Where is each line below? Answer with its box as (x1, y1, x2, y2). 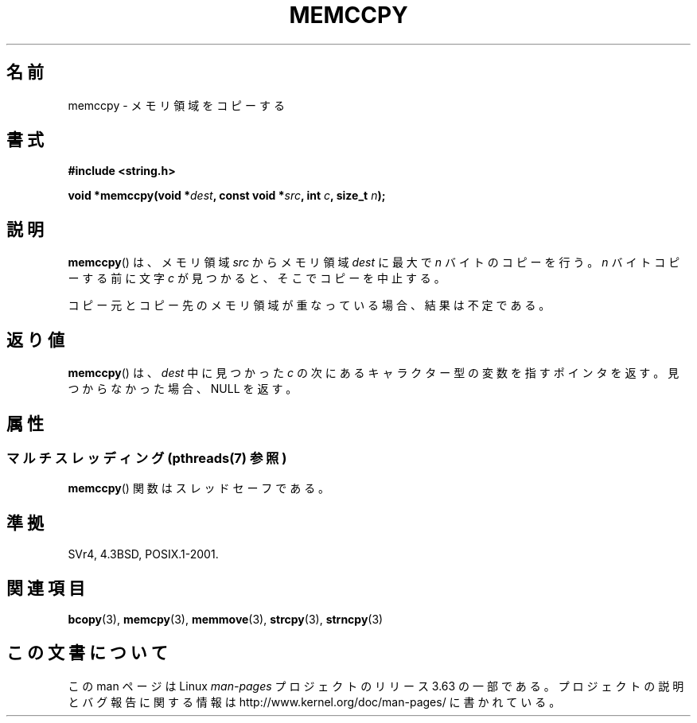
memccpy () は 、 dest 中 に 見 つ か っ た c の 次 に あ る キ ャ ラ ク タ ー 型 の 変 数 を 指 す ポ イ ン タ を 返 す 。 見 (68, 366, 679, 380)
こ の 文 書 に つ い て (6, 643, 168, 663)
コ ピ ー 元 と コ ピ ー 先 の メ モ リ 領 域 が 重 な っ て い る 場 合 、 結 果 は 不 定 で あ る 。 (68, 298, 551, 313)
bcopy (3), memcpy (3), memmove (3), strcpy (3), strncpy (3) (68, 612, 384, 627)
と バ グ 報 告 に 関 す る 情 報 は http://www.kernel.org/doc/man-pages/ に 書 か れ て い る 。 (68, 694, 561, 709)
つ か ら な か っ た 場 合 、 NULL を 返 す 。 (68, 382, 298, 396)
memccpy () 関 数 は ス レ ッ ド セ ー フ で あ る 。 (68, 481, 330, 496)
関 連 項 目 (6, 577, 85, 598)
